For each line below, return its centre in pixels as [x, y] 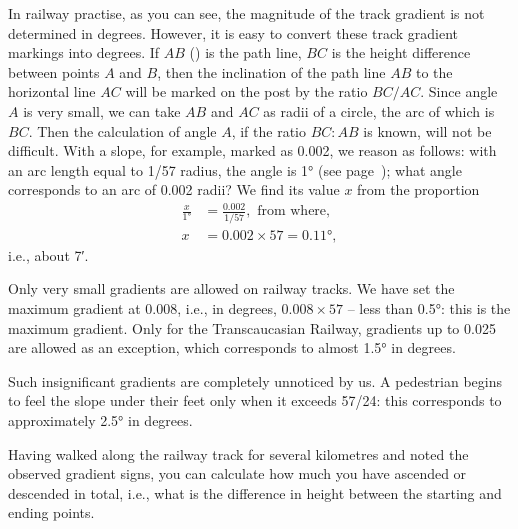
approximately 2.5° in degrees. [100, 419]
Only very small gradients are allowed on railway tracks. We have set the [231, 288]
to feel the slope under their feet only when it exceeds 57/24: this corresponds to [255, 400]
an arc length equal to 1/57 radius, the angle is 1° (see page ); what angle [235, 169]
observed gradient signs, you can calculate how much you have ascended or [237, 473]
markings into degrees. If [84, 52]
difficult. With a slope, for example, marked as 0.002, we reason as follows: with [252, 150]
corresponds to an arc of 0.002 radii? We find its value [174, 189]
